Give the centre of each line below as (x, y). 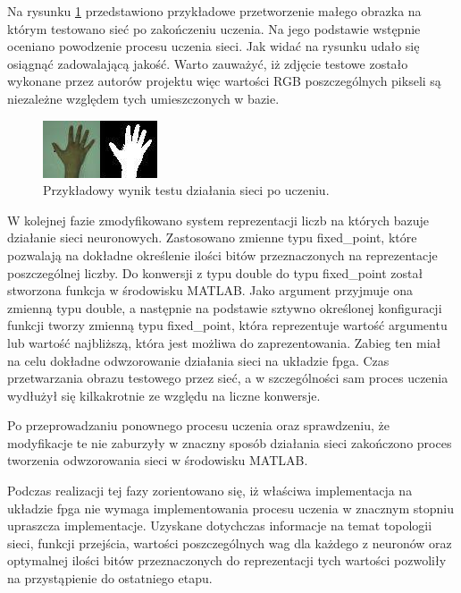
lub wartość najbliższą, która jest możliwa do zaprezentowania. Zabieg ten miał (224, 342)
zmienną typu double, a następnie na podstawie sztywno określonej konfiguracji (225, 307)
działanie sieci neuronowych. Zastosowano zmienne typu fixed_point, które (212, 237)
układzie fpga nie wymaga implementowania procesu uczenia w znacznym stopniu (230, 508)
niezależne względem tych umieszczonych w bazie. (143, 98)
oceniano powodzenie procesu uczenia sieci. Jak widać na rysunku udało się (214, 46)
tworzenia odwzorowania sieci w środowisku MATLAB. (158, 460)
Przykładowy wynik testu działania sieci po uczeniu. (186, 190)
